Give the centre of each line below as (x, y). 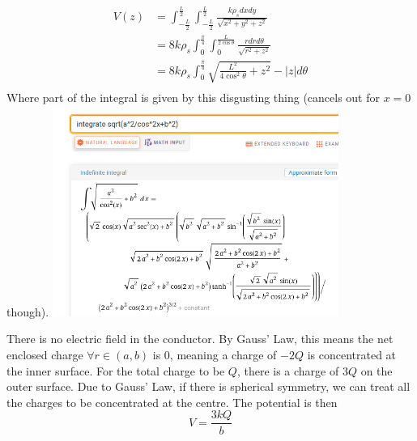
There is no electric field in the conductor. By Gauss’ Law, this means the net (200, 339)
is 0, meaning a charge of (215, 355)
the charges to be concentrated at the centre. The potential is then (172, 402)
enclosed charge (45, 355)
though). (28, 311)
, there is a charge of (288, 370)
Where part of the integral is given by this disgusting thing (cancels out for (194, 98)
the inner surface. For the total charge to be (116, 370)
